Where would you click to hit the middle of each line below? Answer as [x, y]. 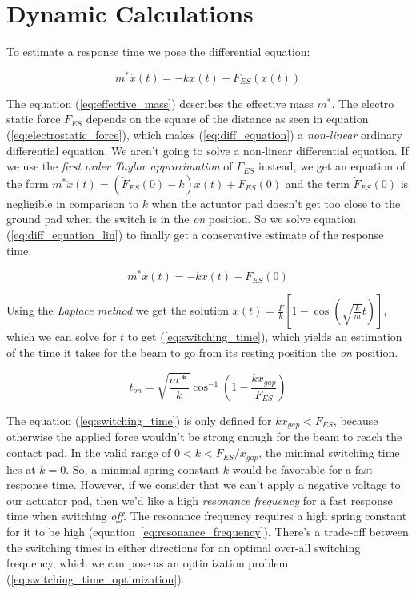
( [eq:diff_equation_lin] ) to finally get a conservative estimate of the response [195, 234]
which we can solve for [62, 337]
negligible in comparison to [73, 203]
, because [356, 421]
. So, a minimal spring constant [143, 469]
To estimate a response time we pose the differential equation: [158, 52]
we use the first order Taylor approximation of [120, 166]
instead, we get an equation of [332, 166]
